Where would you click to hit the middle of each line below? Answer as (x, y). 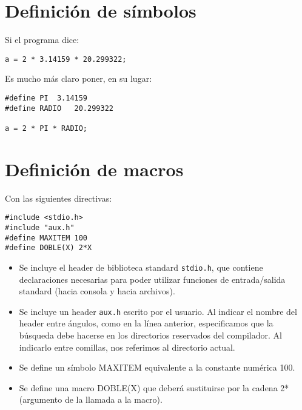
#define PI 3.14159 (46, 98)
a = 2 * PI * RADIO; (46, 128)
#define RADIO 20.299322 (59, 108)
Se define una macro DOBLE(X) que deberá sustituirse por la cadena (148, 387)
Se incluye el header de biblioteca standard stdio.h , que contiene (141, 267)
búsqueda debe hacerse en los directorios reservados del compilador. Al (150, 335)
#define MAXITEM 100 (46, 238)
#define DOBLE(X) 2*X (49, 248)
